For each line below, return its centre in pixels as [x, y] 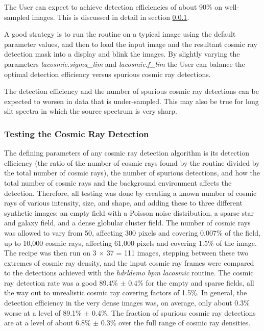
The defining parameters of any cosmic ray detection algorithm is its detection [127, 153]
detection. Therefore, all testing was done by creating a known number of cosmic [130, 193]
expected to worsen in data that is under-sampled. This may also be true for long [131, 101]
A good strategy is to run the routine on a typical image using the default [120, 34]
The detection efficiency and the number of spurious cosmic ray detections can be [131, 91]
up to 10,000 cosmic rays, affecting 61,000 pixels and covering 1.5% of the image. [130, 243]
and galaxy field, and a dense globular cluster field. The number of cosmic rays [127, 223]
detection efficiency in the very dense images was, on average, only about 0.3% [127, 303]
